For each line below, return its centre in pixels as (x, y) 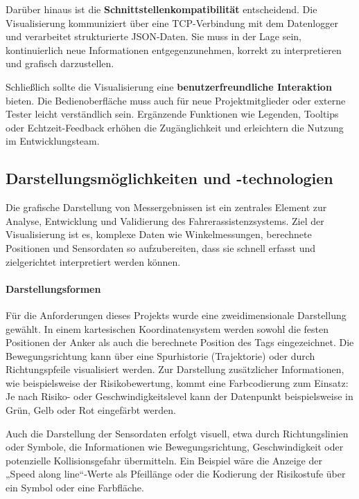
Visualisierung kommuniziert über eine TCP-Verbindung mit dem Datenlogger (172, 22)
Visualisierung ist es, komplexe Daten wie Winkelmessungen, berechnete (159, 234)
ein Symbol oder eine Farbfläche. (75, 488)
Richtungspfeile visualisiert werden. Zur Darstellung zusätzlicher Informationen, (175, 369)
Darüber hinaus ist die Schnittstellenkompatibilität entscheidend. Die (161, 9)
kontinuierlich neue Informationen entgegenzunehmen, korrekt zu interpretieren (174, 49)
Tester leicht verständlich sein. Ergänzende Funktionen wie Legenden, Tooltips (172, 114)
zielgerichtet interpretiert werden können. (93, 261)
